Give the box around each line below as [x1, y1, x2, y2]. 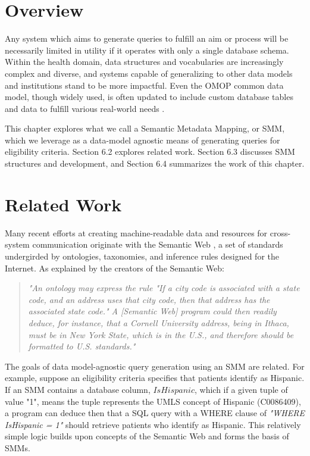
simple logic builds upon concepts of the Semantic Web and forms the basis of [5, 430, 289, 442]
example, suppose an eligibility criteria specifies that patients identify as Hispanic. [5, 371, 305, 384]
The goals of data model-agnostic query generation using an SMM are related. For [5, 360, 305, 372]
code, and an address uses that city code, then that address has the [28, 293, 270, 305]
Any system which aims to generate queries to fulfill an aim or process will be [5, 32, 289, 45]
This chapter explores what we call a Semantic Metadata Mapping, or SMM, [5, 122, 285, 135]
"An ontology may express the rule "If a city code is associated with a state [28, 282, 300, 294]
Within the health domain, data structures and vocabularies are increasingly [5, 55, 284, 68]
